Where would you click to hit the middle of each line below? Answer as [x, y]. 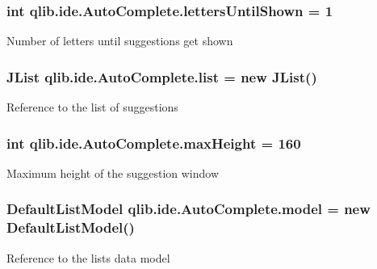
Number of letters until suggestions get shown [120, 41]
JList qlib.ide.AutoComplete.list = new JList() [162, 76]
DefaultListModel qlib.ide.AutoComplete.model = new [188, 209]
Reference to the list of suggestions [92, 107]
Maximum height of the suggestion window [113, 172]
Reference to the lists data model [88, 257]
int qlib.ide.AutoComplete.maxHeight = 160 [154, 143]
